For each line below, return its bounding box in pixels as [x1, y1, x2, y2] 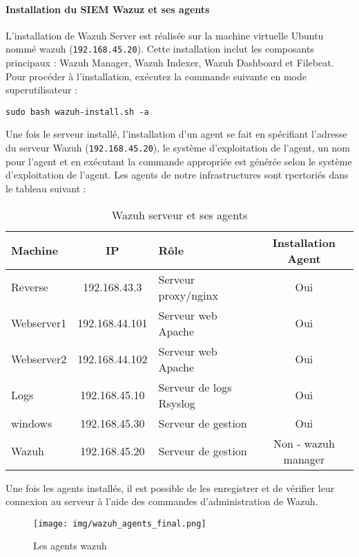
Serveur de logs [158, 378, 232, 395]
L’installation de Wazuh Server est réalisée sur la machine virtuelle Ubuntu [6, 28, 324, 42]
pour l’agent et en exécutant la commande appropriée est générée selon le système [6, 154, 352, 168]
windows [11, 414, 52, 431]
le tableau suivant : [6, 181, 86, 195]
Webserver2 [11, 351, 67, 367]
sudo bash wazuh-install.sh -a [6, 107, 149, 117]
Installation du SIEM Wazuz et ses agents [6, 1, 210, 16]
